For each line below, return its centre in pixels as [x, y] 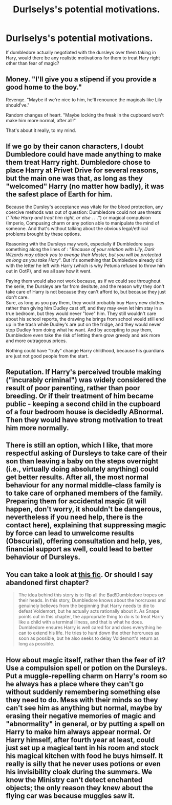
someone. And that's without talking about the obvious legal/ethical [77, 228]
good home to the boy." [44, 87]
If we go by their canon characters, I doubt [75, 147]
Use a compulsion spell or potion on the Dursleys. [87, 668]
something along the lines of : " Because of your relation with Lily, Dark [80, 249]
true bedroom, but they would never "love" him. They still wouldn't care [81, 314]
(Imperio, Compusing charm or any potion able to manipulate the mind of [83, 223]
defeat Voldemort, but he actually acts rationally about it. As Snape [89, 611]
